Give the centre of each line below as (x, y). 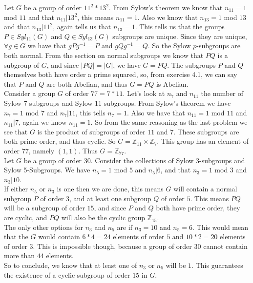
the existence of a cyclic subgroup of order (67, 274)
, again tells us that (82, 27)
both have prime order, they (198, 208)
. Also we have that (156, 112)
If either (16, 189)
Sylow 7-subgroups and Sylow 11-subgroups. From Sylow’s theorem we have (117, 103)
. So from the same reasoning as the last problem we (169, 122)
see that (16, 131)
